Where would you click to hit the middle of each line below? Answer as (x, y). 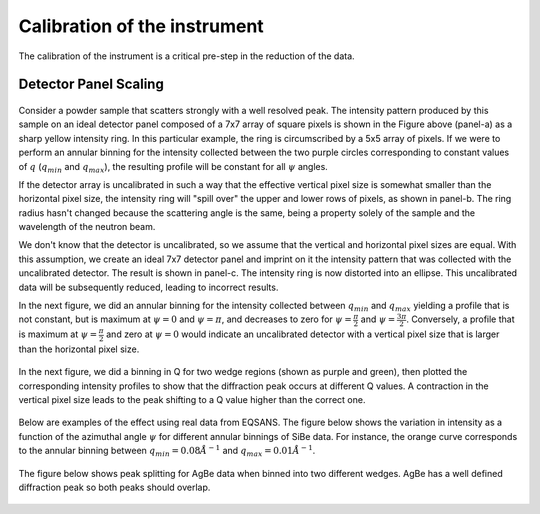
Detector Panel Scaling (91, 84)
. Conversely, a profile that (460, 319)
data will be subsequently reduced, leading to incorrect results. (148, 287)
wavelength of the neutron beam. (87, 227)
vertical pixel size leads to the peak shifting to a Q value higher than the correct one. (192, 399)
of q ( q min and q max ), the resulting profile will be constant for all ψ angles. (173, 167)
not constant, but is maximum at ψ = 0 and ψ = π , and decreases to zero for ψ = (185, 319)
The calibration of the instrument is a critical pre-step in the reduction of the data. (186, 56)
